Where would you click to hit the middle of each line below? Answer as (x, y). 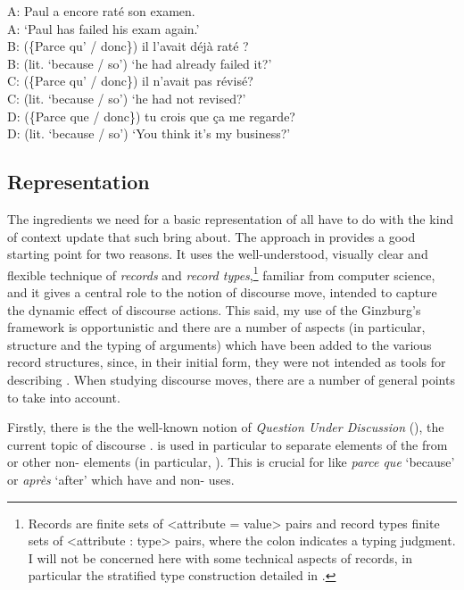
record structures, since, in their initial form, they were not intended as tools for (227, 362)
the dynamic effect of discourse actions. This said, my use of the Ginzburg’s (214, 309)
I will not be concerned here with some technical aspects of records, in (220, 557)
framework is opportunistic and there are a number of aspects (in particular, (216, 327)
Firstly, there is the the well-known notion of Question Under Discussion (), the (226, 427)
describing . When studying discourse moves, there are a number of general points (231, 379)
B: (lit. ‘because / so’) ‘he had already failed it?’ (140, 63)
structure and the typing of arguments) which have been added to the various (220, 344)
